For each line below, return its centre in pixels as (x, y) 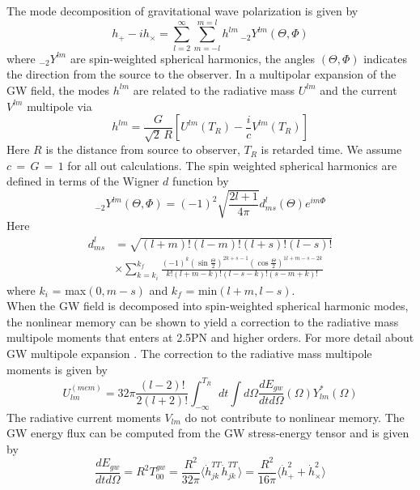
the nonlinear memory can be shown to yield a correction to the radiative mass (203, 321)
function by (200, 181)
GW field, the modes (58, 89)
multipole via (59, 106)
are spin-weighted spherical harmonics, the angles (193, 58)
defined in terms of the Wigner (83, 181)
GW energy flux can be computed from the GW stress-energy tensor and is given (208, 433)
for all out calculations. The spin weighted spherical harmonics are (232, 165)
